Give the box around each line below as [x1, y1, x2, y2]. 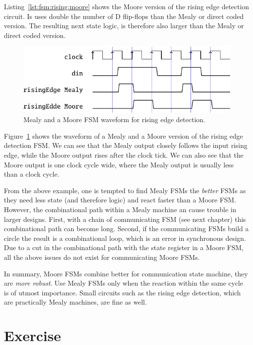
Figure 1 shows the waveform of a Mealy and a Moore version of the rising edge [4, 130, 243, 141]
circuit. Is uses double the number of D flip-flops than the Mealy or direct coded [4, 11, 244, 21]
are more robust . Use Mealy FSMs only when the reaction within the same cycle [4, 278, 243, 288]
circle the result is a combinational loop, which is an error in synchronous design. [4, 233, 246, 243]
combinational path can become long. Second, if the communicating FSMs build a [4, 223, 249, 234]
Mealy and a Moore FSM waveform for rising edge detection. [23, 114, 205, 125]
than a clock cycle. [4, 169, 59, 179]
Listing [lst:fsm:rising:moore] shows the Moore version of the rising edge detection [4, 1, 249, 11]
